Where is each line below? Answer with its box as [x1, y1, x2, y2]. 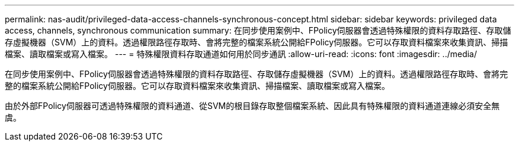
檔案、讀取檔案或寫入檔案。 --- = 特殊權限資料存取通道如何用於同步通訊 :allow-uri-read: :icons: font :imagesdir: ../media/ [5, 49, 478, 59]
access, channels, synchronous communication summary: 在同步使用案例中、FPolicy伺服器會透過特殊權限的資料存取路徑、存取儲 [5, 25, 511, 35]
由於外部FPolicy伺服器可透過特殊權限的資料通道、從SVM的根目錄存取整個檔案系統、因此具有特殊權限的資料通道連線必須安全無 [5, 101, 500, 111]
